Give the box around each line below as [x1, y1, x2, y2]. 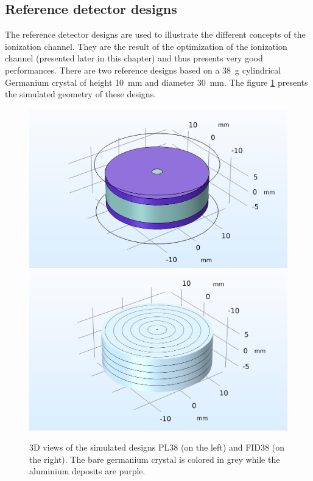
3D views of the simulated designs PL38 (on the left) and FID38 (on [29, 441, 284, 454]
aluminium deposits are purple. [29, 465, 146, 477]
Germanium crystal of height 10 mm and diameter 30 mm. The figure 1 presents [5, 75, 308, 88]
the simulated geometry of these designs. [5, 88, 156, 100]
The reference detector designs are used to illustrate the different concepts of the [5, 28, 306, 41]
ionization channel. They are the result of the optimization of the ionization [5, 40, 287, 52]
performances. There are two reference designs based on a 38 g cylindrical [5, 63, 281, 76]
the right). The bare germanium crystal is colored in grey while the [29, 452, 280, 465]
